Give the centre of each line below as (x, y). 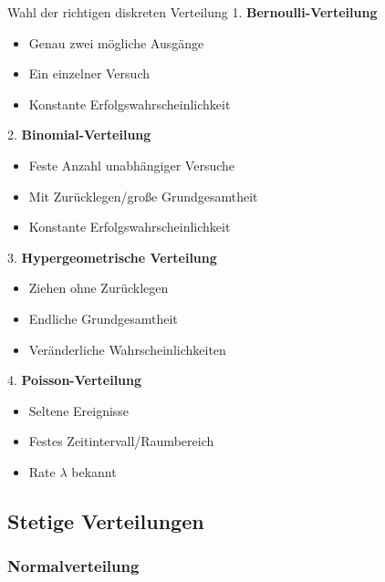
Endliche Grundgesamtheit (103, 318)
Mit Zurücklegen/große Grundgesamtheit (143, 196)
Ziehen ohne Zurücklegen (99, 288)
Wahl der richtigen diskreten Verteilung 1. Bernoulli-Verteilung (192, 12)
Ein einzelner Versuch (89, 73)
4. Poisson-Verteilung (75, 380)
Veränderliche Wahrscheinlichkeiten (127, 349)
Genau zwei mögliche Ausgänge (116, 42)
